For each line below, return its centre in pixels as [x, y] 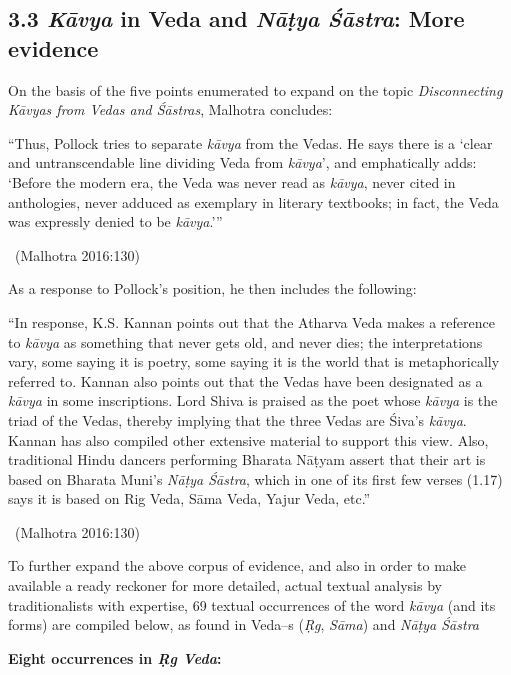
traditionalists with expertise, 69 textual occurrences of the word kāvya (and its [252, 604]
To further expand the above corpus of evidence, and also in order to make [237, 565]
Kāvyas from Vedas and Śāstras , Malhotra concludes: [170, 109]
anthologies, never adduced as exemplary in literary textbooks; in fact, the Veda [253, 201]
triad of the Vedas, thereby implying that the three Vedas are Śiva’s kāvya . [237, 419]
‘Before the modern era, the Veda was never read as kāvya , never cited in [232, 181]
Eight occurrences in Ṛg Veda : [115, 657]
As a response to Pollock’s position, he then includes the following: [212, 288]
